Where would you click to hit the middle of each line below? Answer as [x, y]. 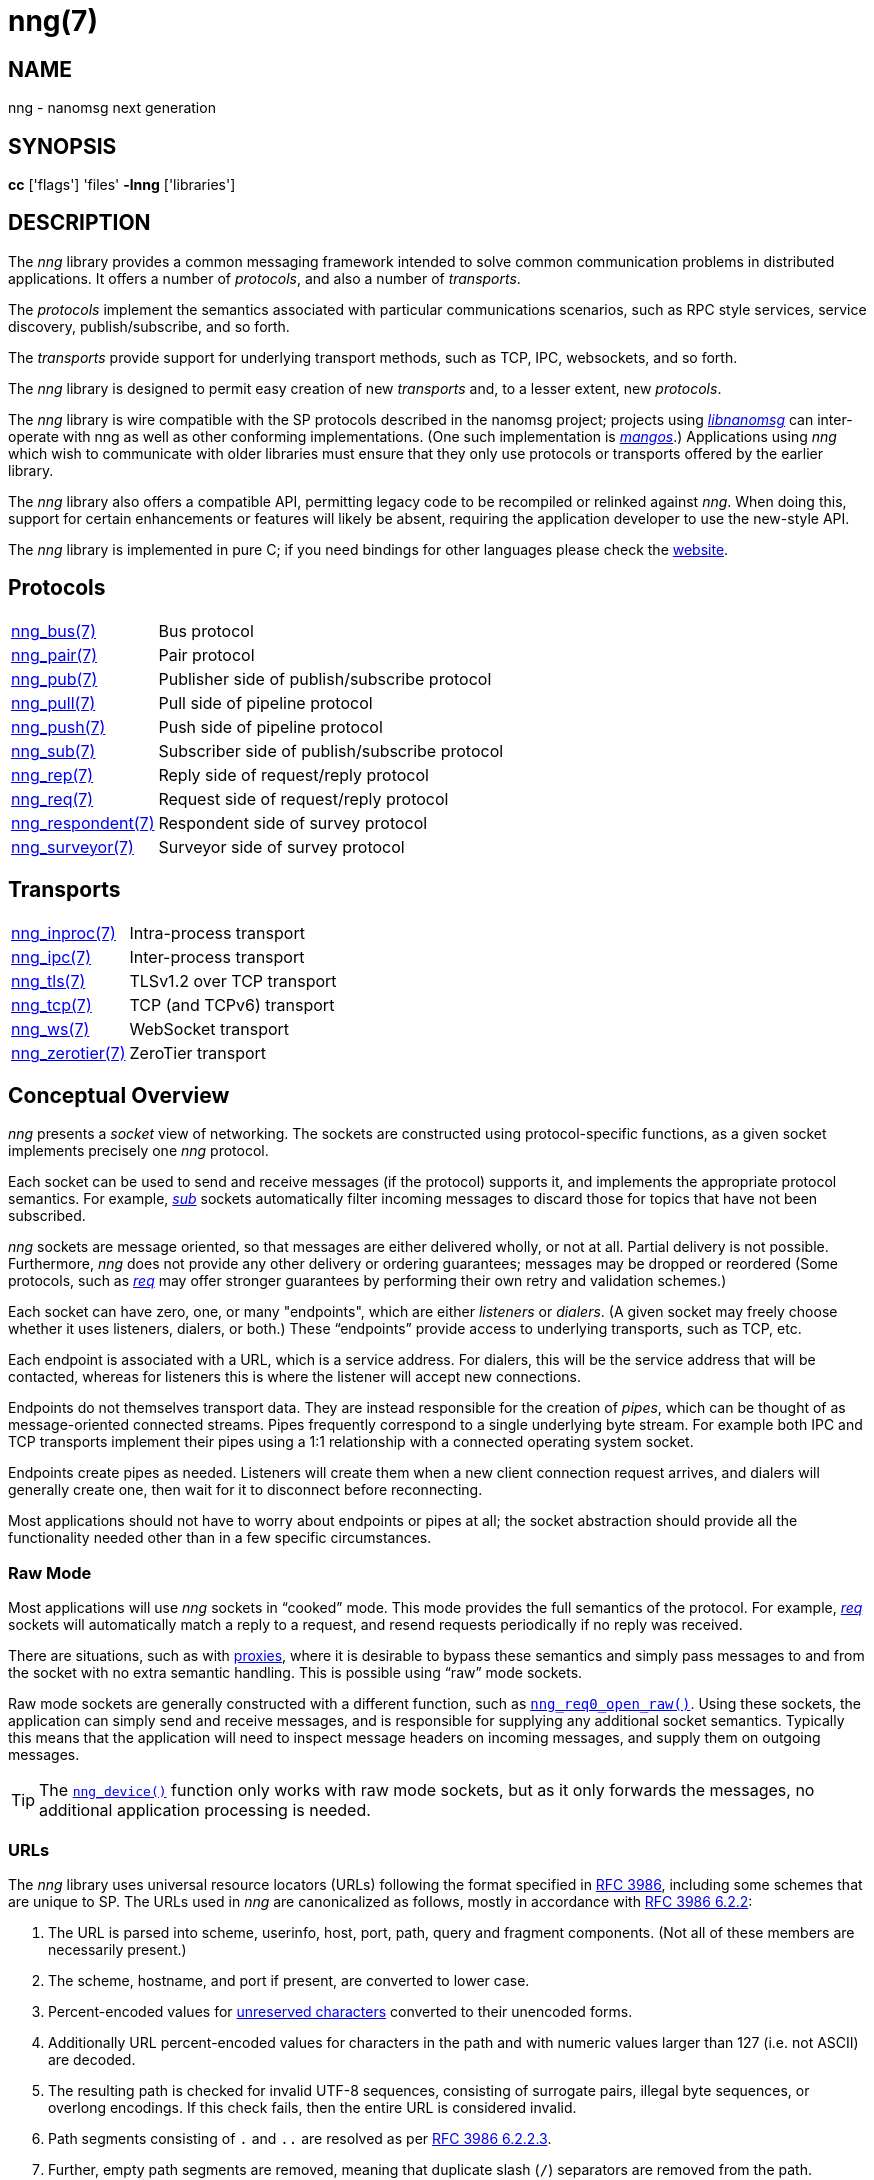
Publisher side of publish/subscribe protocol [325, 678]
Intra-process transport [217, 932]
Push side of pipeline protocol [270, 726]
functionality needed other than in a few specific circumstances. [220, 1538]
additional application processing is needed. [205, 1810]
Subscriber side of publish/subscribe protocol [331, 750]
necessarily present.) [117, 1949]
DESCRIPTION [79, 223]
